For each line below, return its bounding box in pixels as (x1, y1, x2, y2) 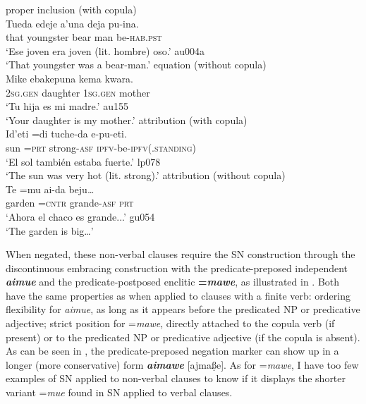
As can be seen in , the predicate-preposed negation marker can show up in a (6, 343, 339, 358)
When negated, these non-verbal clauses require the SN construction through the (6, 247, 355, 262)
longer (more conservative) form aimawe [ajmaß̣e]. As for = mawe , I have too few (6, 357, 359, 372)
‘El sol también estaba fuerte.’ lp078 (6, 154, 161, 169)
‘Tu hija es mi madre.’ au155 (6, 99, 128, 114)
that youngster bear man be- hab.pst (6, 30, 162, 44)
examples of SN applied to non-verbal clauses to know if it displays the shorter (6, 371, 346, 386)
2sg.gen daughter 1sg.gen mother (6, 85, 150, 99)
